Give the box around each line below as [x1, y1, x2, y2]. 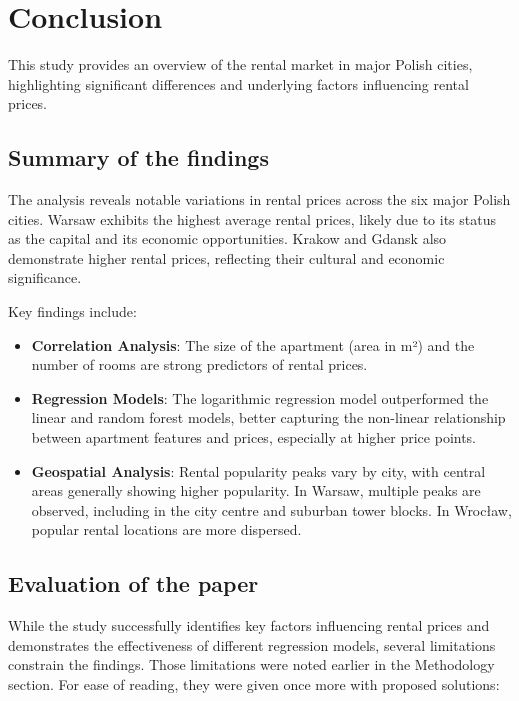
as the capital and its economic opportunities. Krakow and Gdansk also [8, 228, 447, 249]
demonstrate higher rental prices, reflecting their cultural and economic [8, 247, 445, 268]
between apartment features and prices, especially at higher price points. [31, 427, 477, 448]
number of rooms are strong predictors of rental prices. [31, 354, 368, 375]
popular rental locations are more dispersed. [31, 519, 302, 540]
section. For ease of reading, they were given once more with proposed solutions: [8, 674, 500, 694]
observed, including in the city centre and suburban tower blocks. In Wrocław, [31, 499, 512, 520]
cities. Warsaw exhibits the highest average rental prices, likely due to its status [8, 208, 497, 229]
